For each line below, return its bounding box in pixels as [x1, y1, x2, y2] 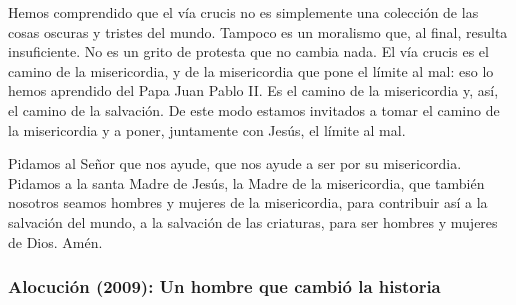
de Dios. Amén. [8, 231, 103, 252]
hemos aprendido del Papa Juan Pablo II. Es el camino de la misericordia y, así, [8, 80, 499, 101]
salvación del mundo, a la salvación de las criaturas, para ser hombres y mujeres [8, 211, 498, 232]
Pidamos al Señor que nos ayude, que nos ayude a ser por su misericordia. [8, 153, 462, 174]
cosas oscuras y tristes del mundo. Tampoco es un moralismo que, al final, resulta [8, 21, 508, 42]
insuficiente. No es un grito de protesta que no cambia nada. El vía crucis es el [8, 41, 489, 62]
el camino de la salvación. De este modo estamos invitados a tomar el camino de [8, 99, 500, 120]
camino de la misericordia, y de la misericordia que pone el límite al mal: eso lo [8, 60, 494, 81]
